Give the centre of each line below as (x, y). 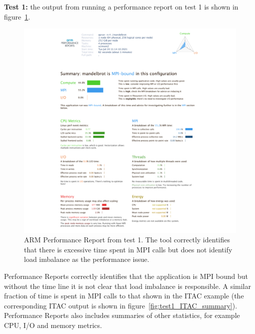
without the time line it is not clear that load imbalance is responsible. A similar (127, 286)
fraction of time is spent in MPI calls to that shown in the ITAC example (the (124, 296)
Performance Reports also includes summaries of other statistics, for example (122, 315)
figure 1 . (17, 16)
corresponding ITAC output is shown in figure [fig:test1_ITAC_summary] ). (121, 305)
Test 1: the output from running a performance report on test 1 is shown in (121, 7)
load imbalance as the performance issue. (87, 259)
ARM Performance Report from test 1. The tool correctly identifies (127, 240)
